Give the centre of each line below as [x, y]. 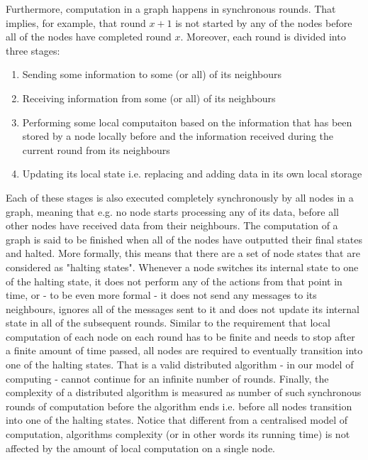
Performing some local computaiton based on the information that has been [187, 122]
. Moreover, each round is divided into [263, 37]
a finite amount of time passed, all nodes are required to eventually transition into [184, 350]
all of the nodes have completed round [89, 37]
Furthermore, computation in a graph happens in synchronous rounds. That [171, 9]
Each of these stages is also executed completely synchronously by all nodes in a [180, 197]
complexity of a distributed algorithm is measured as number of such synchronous [184, 392]
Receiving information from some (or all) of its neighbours [149, 98]
